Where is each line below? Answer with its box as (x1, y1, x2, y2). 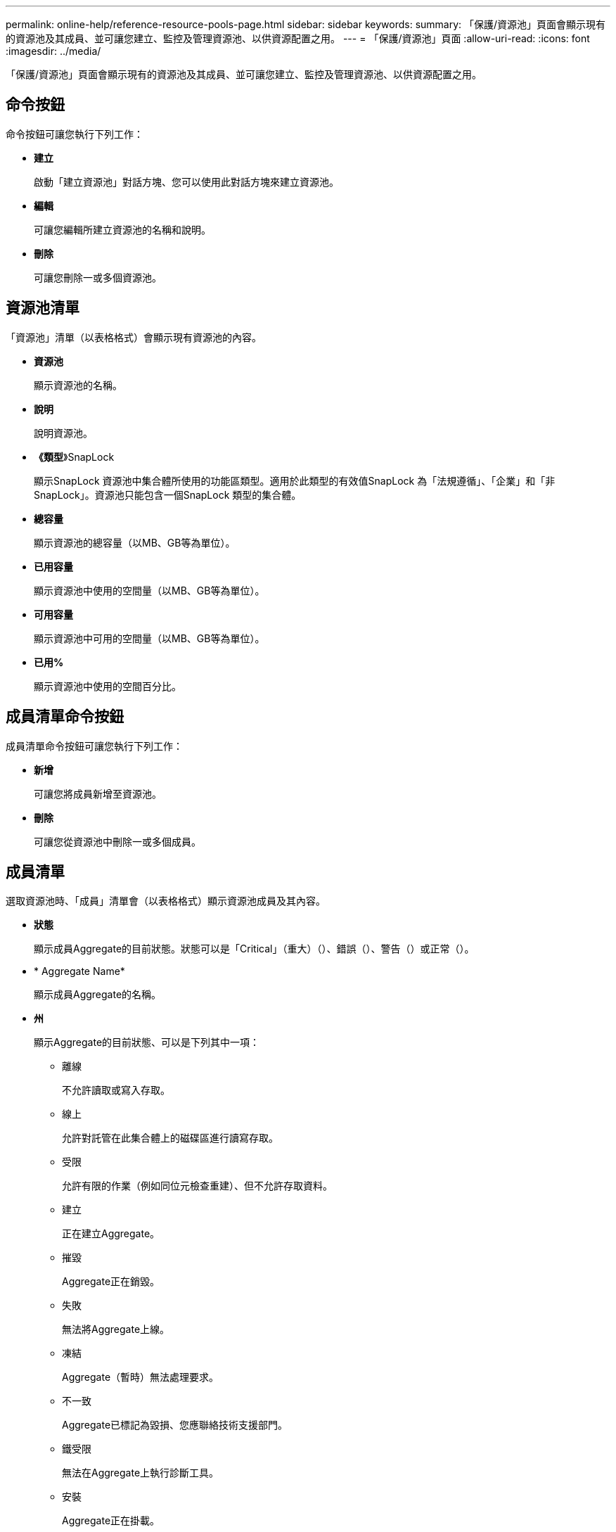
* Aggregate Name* (34, 965, 125, 978)
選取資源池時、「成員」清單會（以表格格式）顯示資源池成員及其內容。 (6, 895, 326, 907)
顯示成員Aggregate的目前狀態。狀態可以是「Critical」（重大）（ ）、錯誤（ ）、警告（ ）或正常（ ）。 (34, 943, 475, 955)
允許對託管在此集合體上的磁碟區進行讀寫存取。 (62, 1132, 278, 1144)
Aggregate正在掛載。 (62, 1514, 160, 1527)
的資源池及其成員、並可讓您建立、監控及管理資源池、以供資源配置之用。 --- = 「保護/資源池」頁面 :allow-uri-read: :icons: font (6, 32, 590, 44)
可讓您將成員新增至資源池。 (34, 787, 162, 800)
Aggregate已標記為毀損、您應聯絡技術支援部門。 (62, 1419, 288, 1431)
